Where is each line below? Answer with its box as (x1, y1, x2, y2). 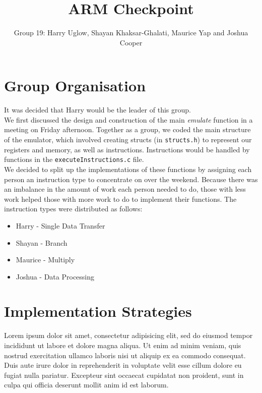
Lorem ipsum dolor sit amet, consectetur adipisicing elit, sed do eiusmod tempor (4, 330, 253, 341)
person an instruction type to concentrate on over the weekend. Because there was (4, 174, 258, 184)
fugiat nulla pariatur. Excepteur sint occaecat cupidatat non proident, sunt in (4, 369, 244, 380)
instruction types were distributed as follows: (4, 203, 143, 214)
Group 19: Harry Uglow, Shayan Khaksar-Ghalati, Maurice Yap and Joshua (14, 27, 248, 38)
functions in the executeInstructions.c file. (4, 154, 144, 164)
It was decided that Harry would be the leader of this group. (4, 104, 191, 115)
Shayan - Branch (16, 237, 68, 248)
